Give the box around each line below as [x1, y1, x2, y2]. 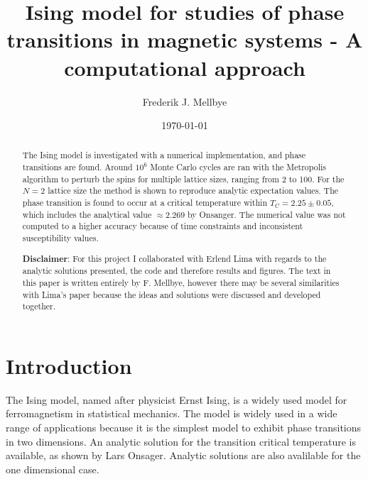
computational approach [64, 53, 305, 82]
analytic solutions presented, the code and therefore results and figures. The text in [22, 265, 331, 277]
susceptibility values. [22, 232, 99, 244]
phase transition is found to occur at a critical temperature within [22, 197, 268, 209]
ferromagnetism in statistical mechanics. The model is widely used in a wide [6, 406, 337, 421]
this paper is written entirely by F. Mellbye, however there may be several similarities [22, 276, 340, 288]
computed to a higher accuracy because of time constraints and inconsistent [22, 220, 303, 232]
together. [22, 300, 56, 312]
